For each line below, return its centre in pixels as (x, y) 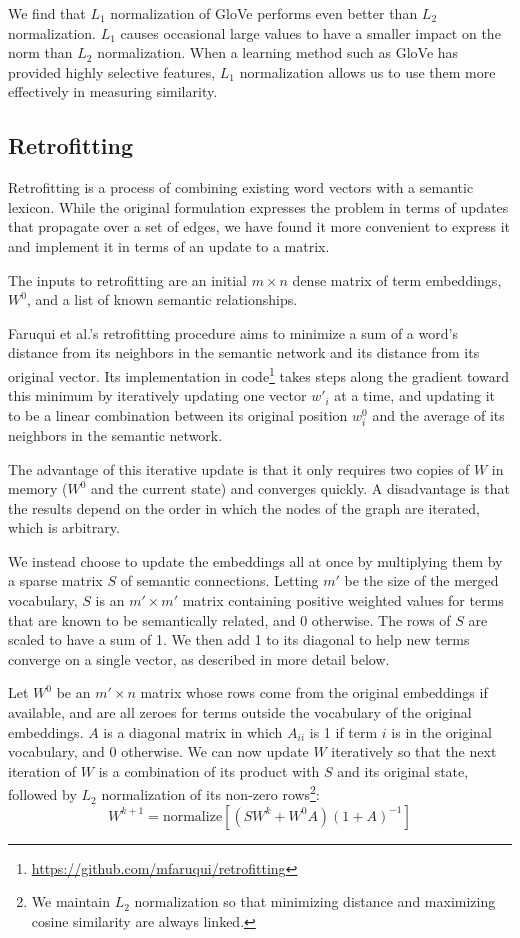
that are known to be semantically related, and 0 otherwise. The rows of (229, 619)
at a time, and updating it (414, 395)
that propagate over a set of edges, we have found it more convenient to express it (259, 226)
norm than (40, 52)
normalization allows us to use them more (367, 71)
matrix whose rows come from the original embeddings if (314, 692)
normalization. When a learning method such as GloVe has (278, 52)
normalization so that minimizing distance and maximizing (315, 901)
